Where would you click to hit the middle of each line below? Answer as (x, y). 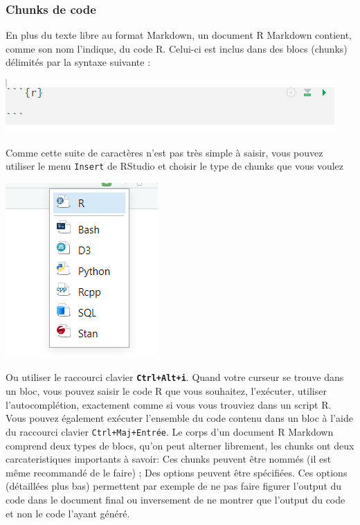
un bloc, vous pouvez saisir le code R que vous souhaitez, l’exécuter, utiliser (166, 391)
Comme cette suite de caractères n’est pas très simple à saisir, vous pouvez (164, 152)
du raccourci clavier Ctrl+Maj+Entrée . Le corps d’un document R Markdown (170, 431)
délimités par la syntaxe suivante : (78, 62)
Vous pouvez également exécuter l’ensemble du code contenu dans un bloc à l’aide (179, 418)
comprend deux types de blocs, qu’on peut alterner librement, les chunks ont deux (180, 445)
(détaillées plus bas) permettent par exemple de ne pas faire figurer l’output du (174, 486)
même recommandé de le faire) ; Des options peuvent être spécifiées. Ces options (177, 472)
